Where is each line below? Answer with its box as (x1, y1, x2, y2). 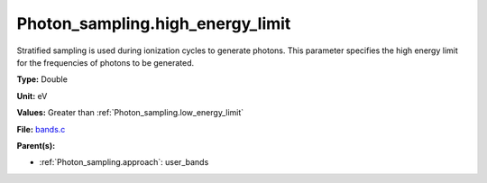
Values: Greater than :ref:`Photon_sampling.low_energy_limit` (16, 107, 244, 118)
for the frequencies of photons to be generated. (16, 57, 195, 68)
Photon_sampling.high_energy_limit (16, 14, 291, 33)
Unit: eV (16, 90, 48, 101)
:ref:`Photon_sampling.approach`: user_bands (39, 157, 209, 168)
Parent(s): (16, 140, 56, 151)
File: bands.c (16, 124, 66, 134)
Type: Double (16, 74, 68, 85)
